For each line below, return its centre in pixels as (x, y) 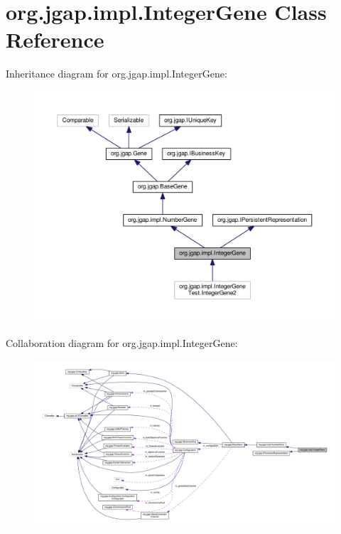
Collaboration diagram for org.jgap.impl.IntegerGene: (122, 343)
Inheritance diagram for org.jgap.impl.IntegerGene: (117, 74)
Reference (55, 39)
